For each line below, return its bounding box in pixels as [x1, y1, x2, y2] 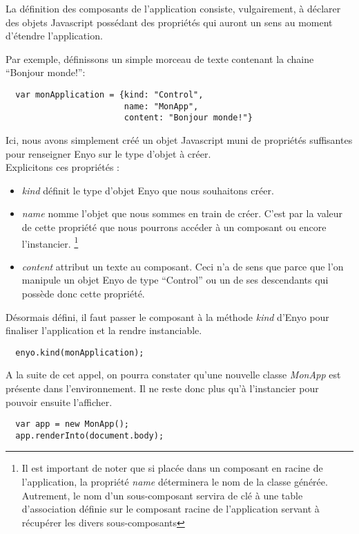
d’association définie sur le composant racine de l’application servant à [21, 501, 320, 516]
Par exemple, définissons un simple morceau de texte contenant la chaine [6, 51, 314, 66]
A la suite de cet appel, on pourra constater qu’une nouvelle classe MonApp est [6, 367, 341, 382]
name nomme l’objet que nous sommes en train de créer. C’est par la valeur [21, 206, 343, 221]
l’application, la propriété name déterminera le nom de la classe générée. [21, 475, 328, 489]
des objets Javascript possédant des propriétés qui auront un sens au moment [6, 15, 333, 29]
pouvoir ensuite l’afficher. [6, 394, 113, 409]
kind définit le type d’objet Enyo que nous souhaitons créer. [21, 183, 274, 197]
